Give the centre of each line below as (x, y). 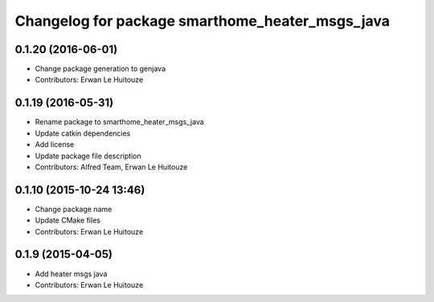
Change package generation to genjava (100, 69)
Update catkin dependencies (83, 133)
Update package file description (88, 156)
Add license (55, 145)
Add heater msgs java (71, 274)
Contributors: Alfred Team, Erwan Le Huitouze (111, 167)
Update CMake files (68, 220)
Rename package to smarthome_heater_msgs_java (119, 122)
